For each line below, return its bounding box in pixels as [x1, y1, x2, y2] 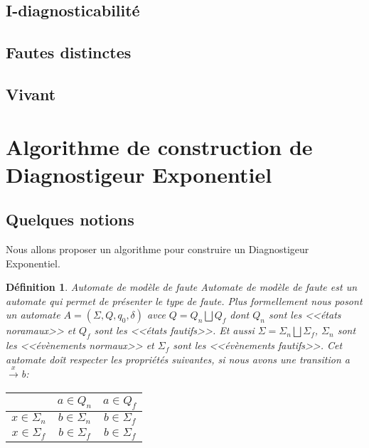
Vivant [6, 82, 56, 105]
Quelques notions [6, 208, 134, 230]
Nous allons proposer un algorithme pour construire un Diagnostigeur [6, 242, 309, 257]
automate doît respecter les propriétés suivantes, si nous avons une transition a [6, 351, 350, 366]
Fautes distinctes [6, 41, 132, 63]
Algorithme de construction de [6, 132, 313, 161]
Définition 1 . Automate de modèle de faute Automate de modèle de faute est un [6, 279, 358, 294]
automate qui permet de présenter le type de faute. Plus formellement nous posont [6, 293, 363, 308]
